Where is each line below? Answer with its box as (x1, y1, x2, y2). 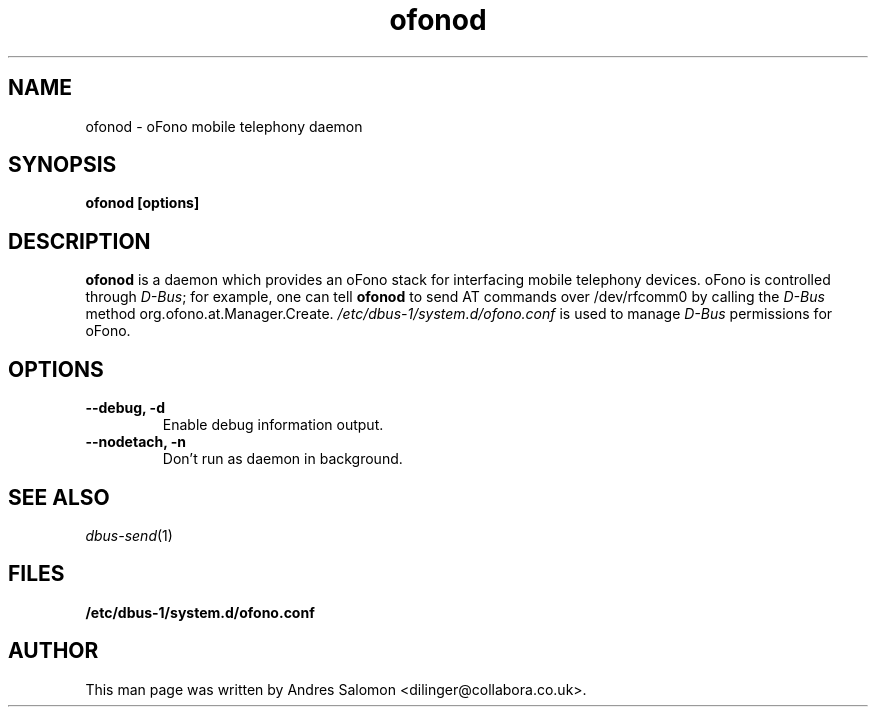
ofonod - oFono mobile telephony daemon (85, 117, 363, 135)
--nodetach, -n (85, 433, 187, 451)
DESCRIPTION (8, 228, 151, 254)
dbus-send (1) (85, 526, 173, 544)
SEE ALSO (8, 484, 110, 510)
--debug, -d (85, 399, 165, 417)
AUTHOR (8, 638, 99, 664)
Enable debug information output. (162, 416, 384, 434)
